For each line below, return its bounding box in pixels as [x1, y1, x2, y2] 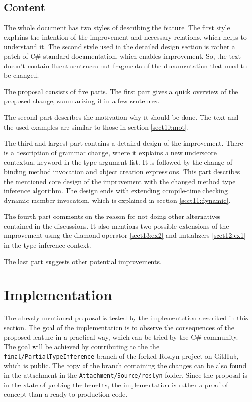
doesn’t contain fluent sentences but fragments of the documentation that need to [4, 60, 247, 70]
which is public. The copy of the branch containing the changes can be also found [4, 360, 247, 370]
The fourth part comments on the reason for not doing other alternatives [4, 211, 221, 221]
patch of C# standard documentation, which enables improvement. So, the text [4, 50, 241, 61]
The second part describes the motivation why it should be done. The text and [4, 112, 239, 122]
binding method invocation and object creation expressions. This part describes [4, 166, 240, 176]
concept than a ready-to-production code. [4, 389, 128, 399]
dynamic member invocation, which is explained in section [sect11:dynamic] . [4, 195, 231, 205]
